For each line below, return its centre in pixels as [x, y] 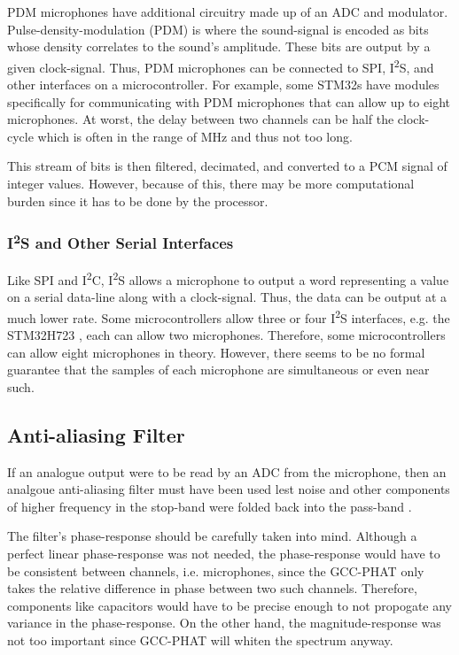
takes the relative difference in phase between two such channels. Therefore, [212, 588]
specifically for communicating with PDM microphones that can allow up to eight [229, 101]
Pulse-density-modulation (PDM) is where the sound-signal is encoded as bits [218, 29]
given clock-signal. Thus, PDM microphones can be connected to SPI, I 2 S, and [221, 65]
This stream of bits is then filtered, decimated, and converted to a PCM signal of [227, 166]
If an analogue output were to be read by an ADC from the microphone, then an [227, 471]
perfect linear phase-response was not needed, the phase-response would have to [224, 553]
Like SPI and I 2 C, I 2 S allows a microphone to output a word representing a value [228, 278]
